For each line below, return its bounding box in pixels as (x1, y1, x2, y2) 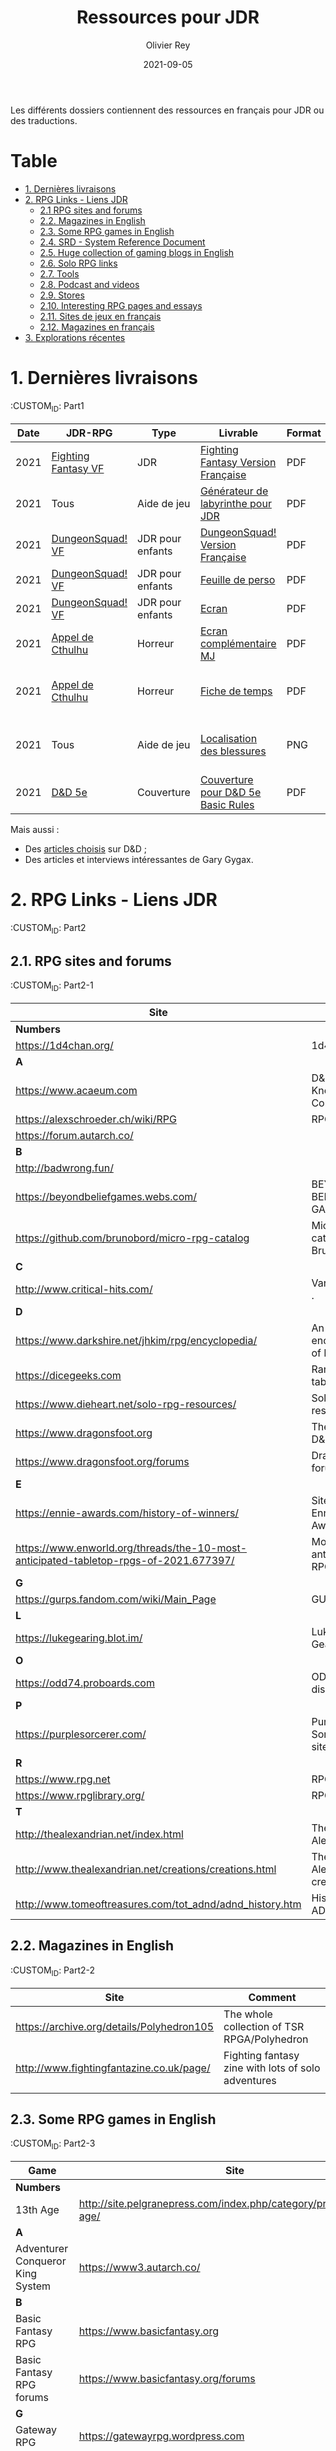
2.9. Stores (39, 289, 85, 301)
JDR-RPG (65, 426, 113, 440)
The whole (223, 2007, 273, 2021)
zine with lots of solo (223, 2061, 321, 2075)
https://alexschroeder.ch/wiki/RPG (15, 1112, 177, 1126)
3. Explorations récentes (24, 331, 126, 343)
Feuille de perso (199, 572, 276, 586)
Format (286, 426, 322, 440)
